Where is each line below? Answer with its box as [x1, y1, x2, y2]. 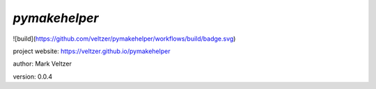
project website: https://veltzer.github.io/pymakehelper [13, 47, 171, 55]
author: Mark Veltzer [13, 59, 72, 68]
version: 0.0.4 [13, 72, 53, 81]
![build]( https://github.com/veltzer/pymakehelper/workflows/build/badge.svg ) [13, 34, 236, 43]
